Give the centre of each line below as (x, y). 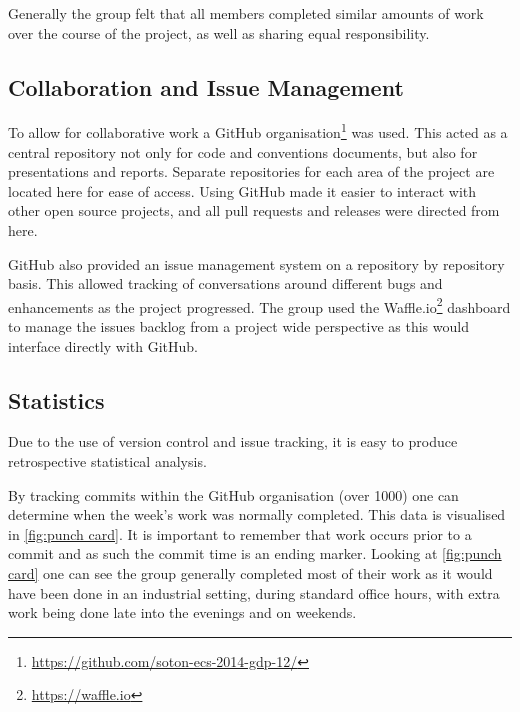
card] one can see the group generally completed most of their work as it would (250, 573)
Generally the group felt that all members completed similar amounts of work (246, 13)
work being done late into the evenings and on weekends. (182, 612)
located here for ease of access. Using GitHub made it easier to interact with (242, 190)
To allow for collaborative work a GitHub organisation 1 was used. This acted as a (258, 131)
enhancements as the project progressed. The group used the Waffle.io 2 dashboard (259, 305)
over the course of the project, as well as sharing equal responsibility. (219, 32)
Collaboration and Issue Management (206, 86)
